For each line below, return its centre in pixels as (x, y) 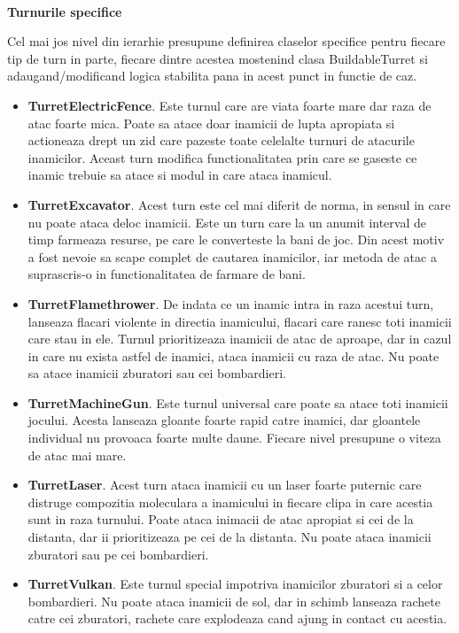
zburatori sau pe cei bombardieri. (118, 554)
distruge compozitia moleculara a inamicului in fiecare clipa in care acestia (230, 502)
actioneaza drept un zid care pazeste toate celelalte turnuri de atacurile (221, 140)
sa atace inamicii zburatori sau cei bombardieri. (157, 373)
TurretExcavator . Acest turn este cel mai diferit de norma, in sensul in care (239, 204)
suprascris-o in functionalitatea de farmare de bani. (167, 274)
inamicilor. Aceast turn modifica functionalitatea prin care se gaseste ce (222, 157)
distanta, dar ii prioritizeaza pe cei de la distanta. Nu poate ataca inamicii (229, 537)
